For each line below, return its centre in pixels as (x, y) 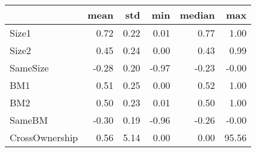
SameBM (29, 120)
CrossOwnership (44, 137)
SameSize (29, 68)
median (197, 15)
